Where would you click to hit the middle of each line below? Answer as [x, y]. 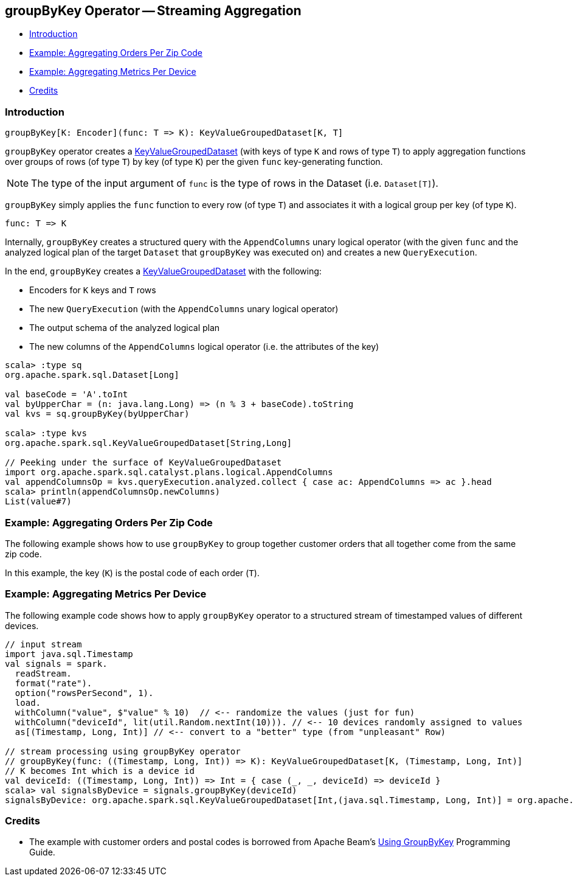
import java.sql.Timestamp [69, 654]
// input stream [43, 644]
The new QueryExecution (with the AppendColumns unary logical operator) [184, 309]
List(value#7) [38, 502]
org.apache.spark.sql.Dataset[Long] [92, 375]
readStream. [43, 673]
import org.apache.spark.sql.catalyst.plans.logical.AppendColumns [169, 472]
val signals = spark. [56, 663]
